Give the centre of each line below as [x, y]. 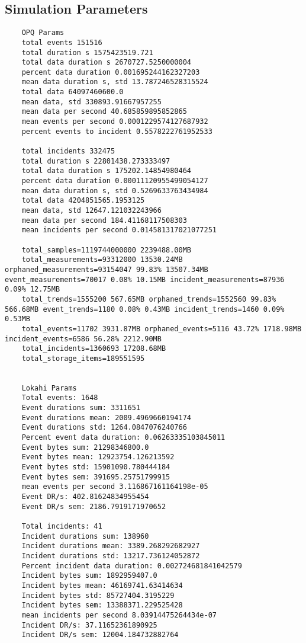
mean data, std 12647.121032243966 [91, 211]
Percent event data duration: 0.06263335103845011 [123, 438]
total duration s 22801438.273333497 [96, 161]
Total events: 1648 [60, 398]
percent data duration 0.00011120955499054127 [115, 181]
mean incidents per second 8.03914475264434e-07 [119, 615]
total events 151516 [62, 42]
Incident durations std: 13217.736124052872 [111, 556]
